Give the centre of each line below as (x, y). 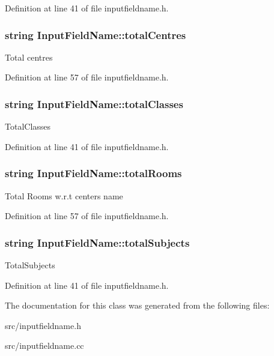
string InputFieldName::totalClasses (94, 104)
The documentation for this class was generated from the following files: (137, 305)
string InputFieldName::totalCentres (96, 35)
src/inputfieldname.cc (44, 345)
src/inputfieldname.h (43, 325)
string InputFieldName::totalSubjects (97, 242)
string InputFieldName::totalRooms (93, 173)
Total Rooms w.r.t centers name (64, 195)
